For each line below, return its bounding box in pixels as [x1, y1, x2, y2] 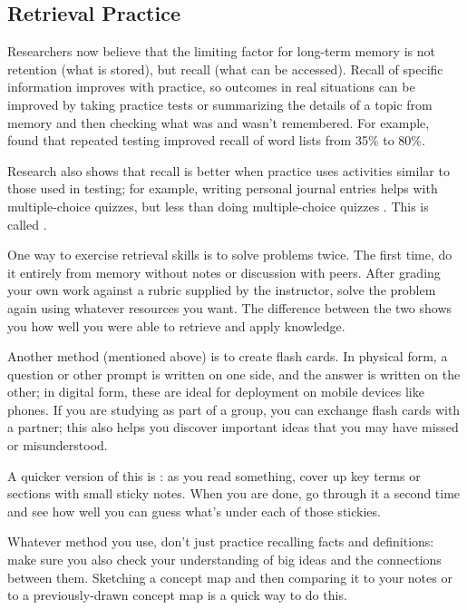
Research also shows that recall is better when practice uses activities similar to [7, 161, 450, 180]
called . [7, 214, 47, 233]
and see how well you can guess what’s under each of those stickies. [7, 501, 381, 520]
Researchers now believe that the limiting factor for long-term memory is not [7, 42, 435, 61]
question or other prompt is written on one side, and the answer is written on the [7, 364, 461, 383]
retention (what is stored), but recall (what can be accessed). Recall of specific [7, 59, 443, 78]
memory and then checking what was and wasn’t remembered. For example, [7, 113, 430, 132]
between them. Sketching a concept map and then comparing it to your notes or [7, 567, 452, 586]
